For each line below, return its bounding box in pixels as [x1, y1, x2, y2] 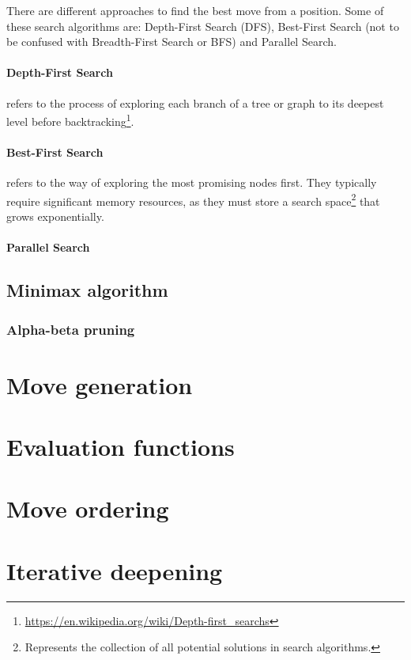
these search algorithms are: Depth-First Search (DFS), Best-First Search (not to [6, 17, 399, 34]
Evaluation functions [6, 431, 235, 463]
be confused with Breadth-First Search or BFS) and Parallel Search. [6, 33, 337, 50]
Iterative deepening [6, 554, 223, 586]
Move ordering [6, 492, 169, 525]
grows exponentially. [6, 208, 104, 225]
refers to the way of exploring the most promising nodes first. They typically [6, 174, 377, 191]
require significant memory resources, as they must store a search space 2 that [6, 190, 380, 209]
